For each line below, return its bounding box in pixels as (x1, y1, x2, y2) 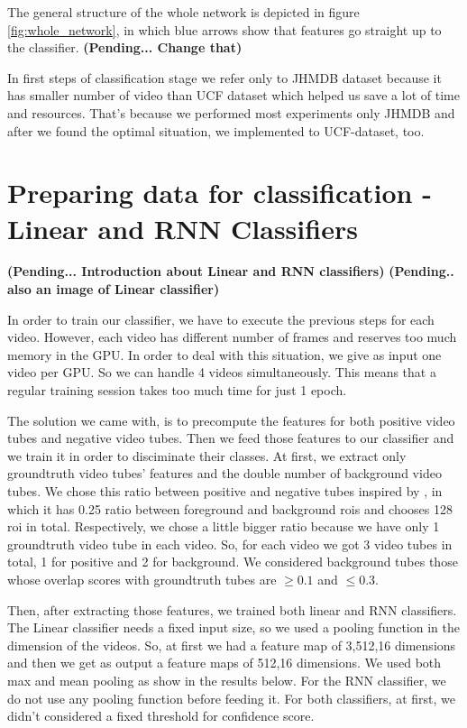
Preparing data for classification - (7, 174, 432, 211)
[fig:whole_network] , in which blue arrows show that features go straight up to (7, 20, 442, 39)
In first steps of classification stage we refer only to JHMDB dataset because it (7, 68, 442, 87)
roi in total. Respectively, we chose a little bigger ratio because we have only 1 (7, 517, 440, 536)
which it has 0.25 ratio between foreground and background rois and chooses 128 (7, 499, 453, 518)
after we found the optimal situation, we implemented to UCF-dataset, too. (7, 121, 425, 140)
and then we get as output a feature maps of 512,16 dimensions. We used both (7, 653, 442, 672)
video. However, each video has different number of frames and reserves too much (7, 327, 457, 346)
